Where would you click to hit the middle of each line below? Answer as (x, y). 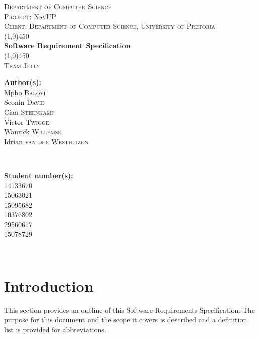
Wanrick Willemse (33, 132)
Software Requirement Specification (67, 46)
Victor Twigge (27, 121)
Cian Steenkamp (29, 111)
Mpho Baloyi (25, 92)
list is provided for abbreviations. (55, 329)
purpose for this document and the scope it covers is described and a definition (126, 320)
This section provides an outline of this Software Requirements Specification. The (129, 310)
